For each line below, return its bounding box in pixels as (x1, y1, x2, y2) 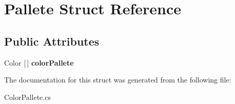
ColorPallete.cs (4, 91, 51, 102)
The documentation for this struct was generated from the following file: (4, 74, 231, 85)
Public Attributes (4, 33, 100, 49)
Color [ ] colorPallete (4, 57, 74, 68)
